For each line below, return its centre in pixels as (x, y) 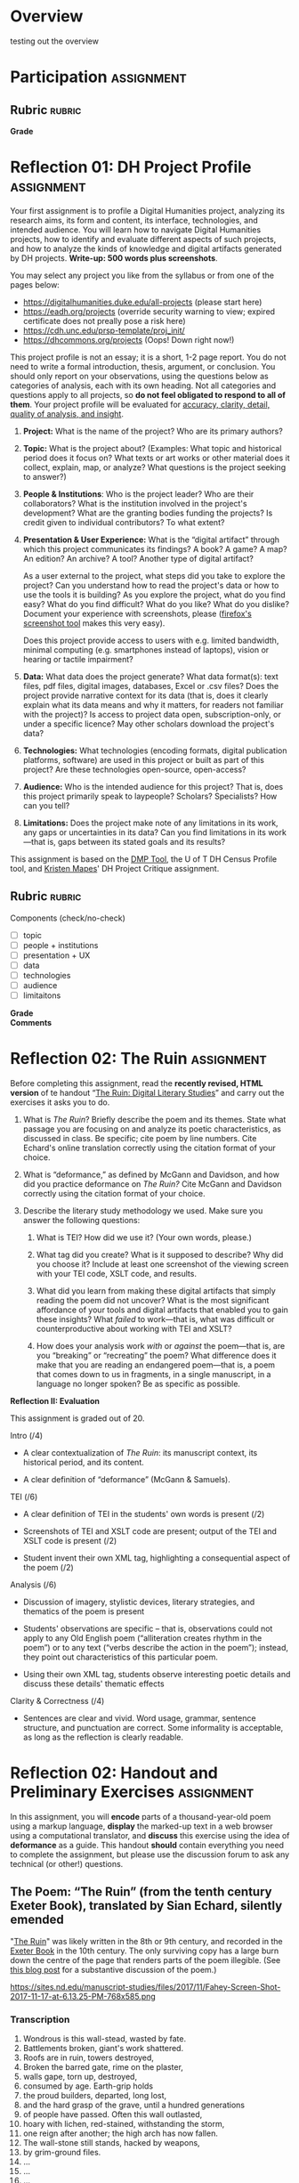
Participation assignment (99, 77)
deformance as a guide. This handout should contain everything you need (147, 1845)
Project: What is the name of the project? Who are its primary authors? (153, 431)
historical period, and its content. (84, 1463)
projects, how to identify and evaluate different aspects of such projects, (143, 239)
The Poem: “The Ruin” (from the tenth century (141, 1892)
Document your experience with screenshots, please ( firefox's (137, 613)
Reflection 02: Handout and (114, 1773)
